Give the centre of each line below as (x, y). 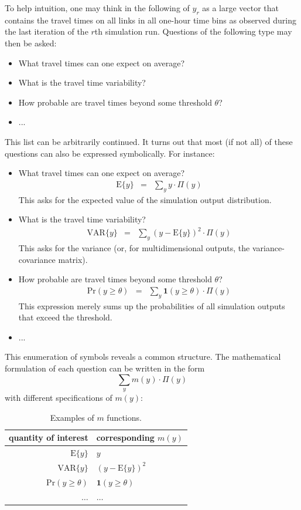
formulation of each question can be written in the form (105, 368)
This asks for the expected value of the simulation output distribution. (145, 199)
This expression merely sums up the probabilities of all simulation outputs (152, 305)
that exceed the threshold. (65, 317)
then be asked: (31, 43)
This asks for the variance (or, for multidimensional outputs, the (134, 248)
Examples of (72, 417)
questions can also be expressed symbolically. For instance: (110, 153)
